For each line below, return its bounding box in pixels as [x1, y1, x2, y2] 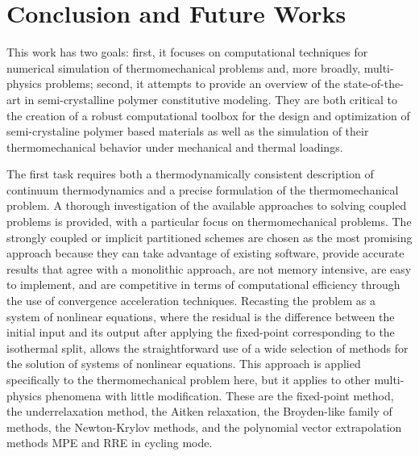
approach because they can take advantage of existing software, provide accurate [6, 245, 404, 261]
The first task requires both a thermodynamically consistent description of [6, 165, 374, 182]
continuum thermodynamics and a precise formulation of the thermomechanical [6, 181, 399, 198]
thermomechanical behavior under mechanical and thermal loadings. [6, 138, 343, 155]
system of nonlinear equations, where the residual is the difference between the [6, 307, 395, 324]
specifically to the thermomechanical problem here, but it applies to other [6, 371, 371, 387]
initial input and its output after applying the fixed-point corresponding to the [6, 324, 395, 341]
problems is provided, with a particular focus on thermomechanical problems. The [6, 213, 412, 230]
